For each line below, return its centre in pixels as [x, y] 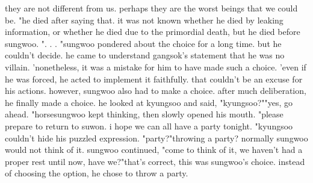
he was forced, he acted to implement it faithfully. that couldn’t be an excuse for [154, 79]
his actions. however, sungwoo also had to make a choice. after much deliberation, [156, 91]
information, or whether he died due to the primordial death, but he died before [153, 32]
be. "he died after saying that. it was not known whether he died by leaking [144, 20]
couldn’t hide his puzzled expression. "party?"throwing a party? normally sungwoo [156, 138]
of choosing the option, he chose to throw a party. [97, 173]
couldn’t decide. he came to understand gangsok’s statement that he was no [145, 55]
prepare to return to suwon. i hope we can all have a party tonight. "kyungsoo [149, 126]
